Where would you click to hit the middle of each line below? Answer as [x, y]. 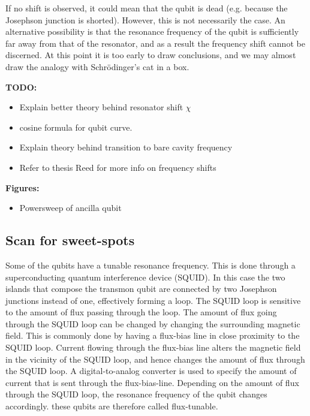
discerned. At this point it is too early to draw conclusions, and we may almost [151, 55]
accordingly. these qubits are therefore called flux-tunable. [112, 406]
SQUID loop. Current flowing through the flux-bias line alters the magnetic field [153, 347]
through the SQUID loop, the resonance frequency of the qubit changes [136, 394]
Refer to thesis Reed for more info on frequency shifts [118, 167]
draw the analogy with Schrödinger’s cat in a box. [97, 66]
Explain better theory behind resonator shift [101, 107]
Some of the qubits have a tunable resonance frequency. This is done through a [151, 265]
